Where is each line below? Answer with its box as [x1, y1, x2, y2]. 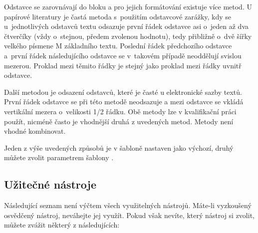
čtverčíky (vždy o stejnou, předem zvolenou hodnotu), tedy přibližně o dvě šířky [4, 30, 252, 41]
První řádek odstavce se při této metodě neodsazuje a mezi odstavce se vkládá [4, 96, 244, 107]
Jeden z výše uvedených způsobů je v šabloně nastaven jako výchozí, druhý [4, 142, 234, 153]
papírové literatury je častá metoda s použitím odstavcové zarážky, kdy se [4, 11, 232, 21]
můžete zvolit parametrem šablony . [4, 152, 114, 163]
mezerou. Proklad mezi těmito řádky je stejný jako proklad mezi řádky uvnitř [4, 60, 242, 70]
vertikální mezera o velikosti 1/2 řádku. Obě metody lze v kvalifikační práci [4, 106, 237, 116]
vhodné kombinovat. [4, 126, 66, 136]
